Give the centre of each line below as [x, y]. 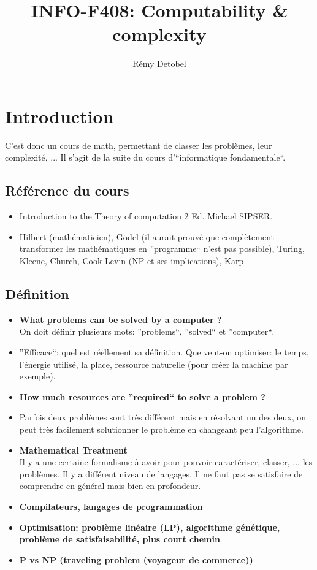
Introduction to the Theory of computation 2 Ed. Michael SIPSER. [146, 216]
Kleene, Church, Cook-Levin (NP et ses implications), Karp [132, 261]
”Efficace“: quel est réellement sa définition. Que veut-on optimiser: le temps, [164, 352]
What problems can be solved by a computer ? [120, 319]
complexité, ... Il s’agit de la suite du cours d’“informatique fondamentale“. [145, 157]
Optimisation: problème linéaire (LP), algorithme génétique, [150, 527]
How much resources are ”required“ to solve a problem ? [142, 396]
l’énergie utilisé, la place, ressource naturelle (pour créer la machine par [154, 364]
